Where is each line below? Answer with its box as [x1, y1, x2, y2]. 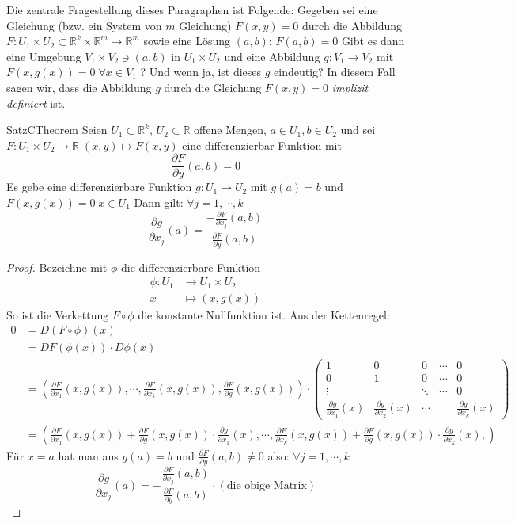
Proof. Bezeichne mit [6, 258, 108, 275]
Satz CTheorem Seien [6, 121, 108, 138]
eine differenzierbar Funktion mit [182, 136, 342, 153]
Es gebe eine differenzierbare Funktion [6, 178, 192, 195]
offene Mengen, [194, 121, 267, 138]
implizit [331, 78, 369, 95]
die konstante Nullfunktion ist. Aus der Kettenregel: [138, 306, 390, 323]
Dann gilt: [134, 194, 184, 210]
